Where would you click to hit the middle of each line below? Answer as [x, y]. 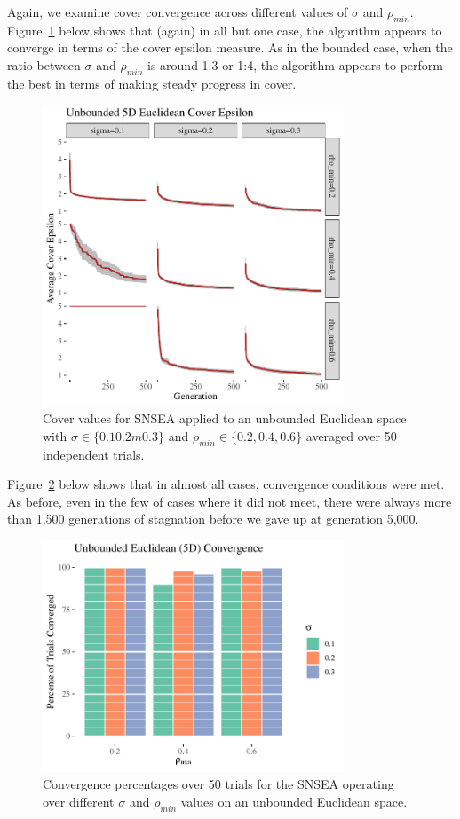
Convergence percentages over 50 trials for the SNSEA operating [218, 784]
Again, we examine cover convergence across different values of [178, 12]
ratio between [44, 64]
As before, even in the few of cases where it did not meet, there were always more [230, 501]
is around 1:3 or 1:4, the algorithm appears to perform [295, 64]
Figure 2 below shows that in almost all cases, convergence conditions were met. [226, 484]
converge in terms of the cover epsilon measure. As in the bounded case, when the [230, 47]
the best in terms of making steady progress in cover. [152, 83]
